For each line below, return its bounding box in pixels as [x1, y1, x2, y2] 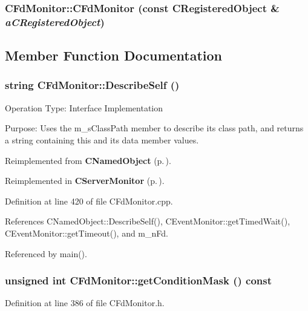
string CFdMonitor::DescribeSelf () [5, 77, 180, 93]
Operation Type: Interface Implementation [5, 101, 163, 114]
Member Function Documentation [5, 46, 223, 65]
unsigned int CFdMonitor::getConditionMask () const [5, 273, 272, 288]
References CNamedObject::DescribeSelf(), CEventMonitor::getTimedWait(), [5, 215, 290, 228]
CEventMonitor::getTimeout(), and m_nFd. [5, 226, 168, 239]
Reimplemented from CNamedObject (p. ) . [5, 154, 171, 166]
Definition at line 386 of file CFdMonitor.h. [5, 296, 165, 309]
